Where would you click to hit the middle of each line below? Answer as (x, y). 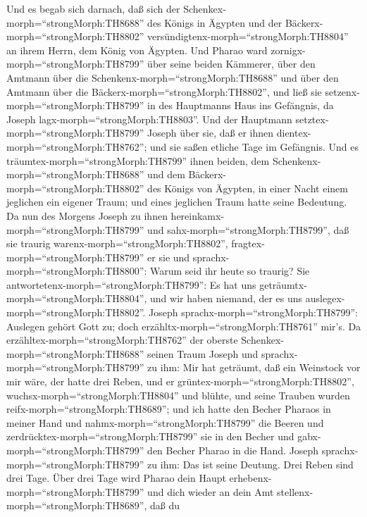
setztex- (312, 119)
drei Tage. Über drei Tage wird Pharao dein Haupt (116, 478)
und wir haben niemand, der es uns (226, 298)
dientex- (294, 133)
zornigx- (288, 50)
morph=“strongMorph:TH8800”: (77, 271)
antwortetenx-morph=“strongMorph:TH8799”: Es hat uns (131, 284)
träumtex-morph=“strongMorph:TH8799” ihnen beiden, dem (138, 160)
